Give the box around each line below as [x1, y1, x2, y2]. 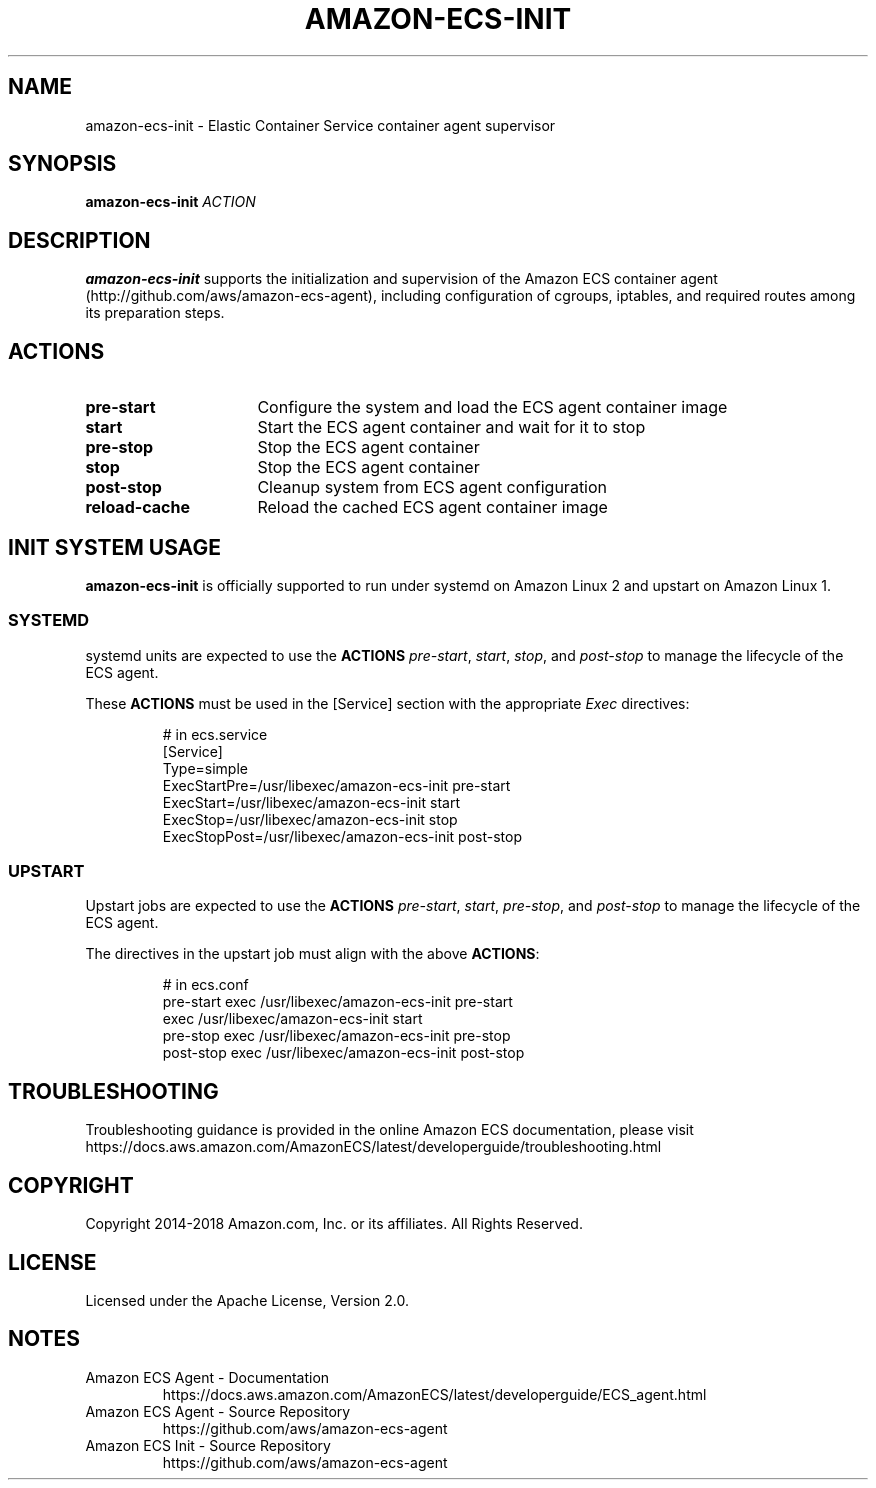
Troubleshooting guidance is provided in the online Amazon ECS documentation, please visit [85, 1121, 694, 1139]
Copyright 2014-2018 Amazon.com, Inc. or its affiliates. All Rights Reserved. [85, 1215, 583, 1233]
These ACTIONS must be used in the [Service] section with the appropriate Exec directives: [85, 694, 690, 712]
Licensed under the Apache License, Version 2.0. [85, 1292, 409, 1309]
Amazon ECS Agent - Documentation [85, 1368, 330, 1386]
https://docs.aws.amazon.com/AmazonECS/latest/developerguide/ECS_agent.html [162, 1385, 707, 1403]
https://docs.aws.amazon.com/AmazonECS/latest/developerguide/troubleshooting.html [85, 1138, 662, 1156]
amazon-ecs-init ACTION [85, 193, 256, 211]
